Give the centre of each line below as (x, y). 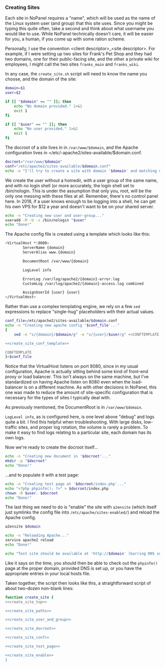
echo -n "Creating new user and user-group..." (55, 215)
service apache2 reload (29, 540)
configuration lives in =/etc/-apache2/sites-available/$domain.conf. (74, 153)
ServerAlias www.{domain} (49, 252)
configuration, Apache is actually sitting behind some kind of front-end (77, 372)
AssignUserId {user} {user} (51, 292)
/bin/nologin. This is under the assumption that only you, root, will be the (78, 191)
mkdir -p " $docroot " (26, 461)
